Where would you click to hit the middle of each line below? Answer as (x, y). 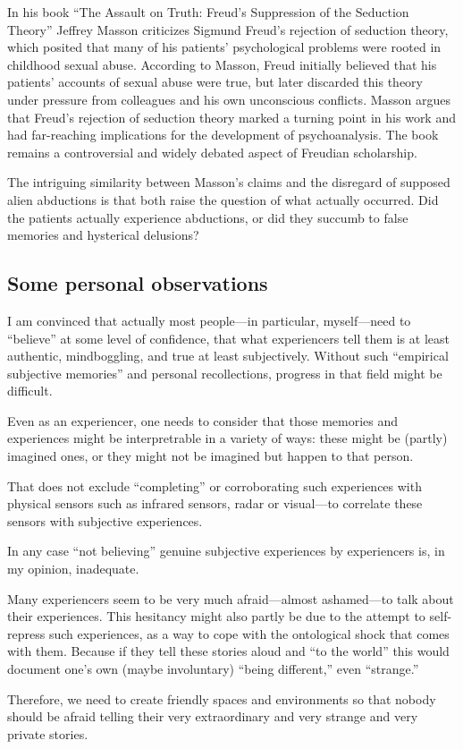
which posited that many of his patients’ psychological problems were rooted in (224, 47)
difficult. (30, 391)
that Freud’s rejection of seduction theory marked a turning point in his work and (231, 117)
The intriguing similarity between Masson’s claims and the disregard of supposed (229, 182)
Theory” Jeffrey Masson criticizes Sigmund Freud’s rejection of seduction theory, (228, 29)
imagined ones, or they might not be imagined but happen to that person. (210, 456)
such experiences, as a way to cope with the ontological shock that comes (249, 633)
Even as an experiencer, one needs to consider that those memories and (203, 420)
